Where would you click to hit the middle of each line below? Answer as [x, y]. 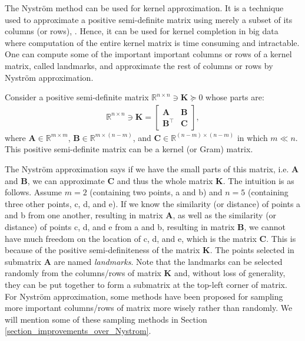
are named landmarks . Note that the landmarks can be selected [168, 261]
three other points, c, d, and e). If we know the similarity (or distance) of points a [153, 203]
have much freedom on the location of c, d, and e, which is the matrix [131, 238]
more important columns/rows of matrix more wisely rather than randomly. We [149, 308]
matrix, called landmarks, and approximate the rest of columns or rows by [139, 65]
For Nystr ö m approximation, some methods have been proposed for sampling [144, 296]
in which [252, 137]
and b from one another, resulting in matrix [84, 215]
